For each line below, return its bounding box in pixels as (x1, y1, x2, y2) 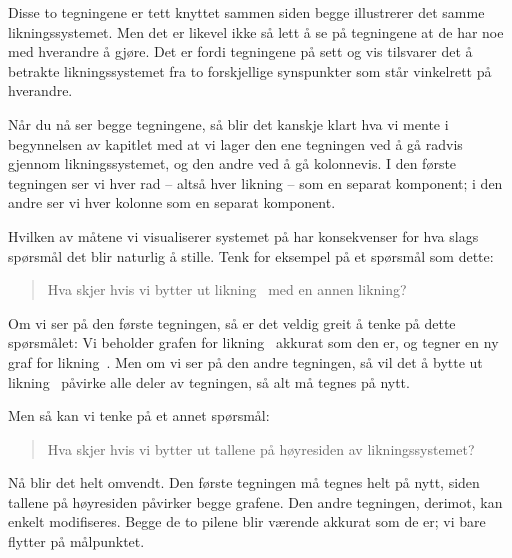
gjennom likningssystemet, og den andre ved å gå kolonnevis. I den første (8, 153, 457, 174)
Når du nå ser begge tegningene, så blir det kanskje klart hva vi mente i (8, 113, 449, 134)
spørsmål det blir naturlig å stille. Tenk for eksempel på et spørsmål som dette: (8, 245, 494, 266)
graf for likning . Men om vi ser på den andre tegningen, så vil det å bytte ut (8, 351, 483, 372)
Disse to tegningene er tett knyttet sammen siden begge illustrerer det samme (8, 2, 485, 22)
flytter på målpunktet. (8, 531, 145, 552)
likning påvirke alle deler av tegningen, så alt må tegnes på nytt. (8, 371, 410, 392)
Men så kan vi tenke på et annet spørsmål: (8, 405, 270, 426)
